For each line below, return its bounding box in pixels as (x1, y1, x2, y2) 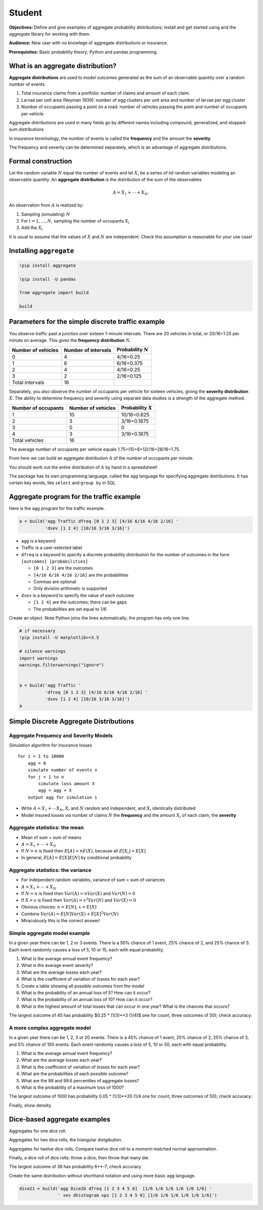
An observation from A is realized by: (9, 202, 84, 208)
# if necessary (19, 628, 56, 634)
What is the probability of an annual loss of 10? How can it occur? (21, 997, 153, 1002)
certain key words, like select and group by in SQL (9, 480, 116, 486)
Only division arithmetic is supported (33, 586, 107, 591)
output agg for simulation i (27, 794, 97, 800)
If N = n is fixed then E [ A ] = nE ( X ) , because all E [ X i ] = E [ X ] (21, 848, 146, 855)
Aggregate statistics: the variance (9, 867, 92, 874)
